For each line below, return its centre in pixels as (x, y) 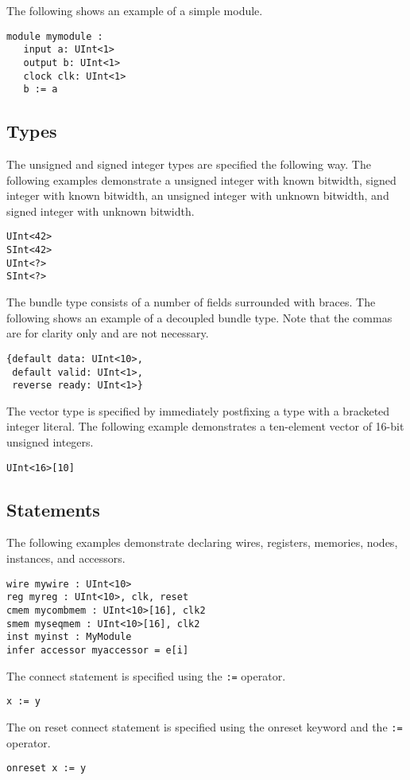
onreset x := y (46, 768)
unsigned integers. (50, 442)
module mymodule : (55, 36)
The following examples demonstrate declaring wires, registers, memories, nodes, (202, 542)
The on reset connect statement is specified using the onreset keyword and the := (205, 726)
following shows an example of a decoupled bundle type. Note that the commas (199, 317)
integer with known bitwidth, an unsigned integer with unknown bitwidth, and (198, 195)
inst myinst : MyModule (69, 637)
